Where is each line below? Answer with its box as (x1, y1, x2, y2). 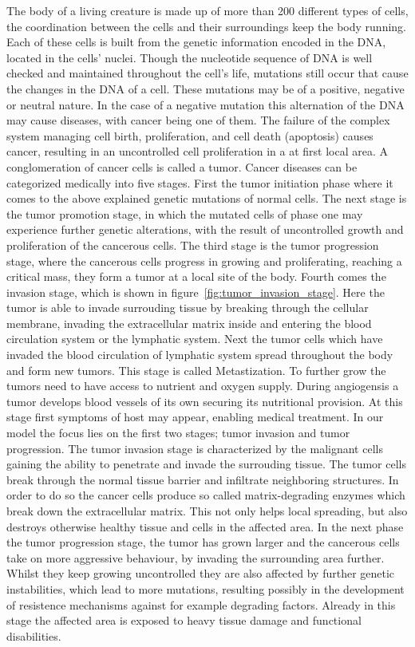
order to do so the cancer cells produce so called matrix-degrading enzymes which (6, 487, 405, 503)
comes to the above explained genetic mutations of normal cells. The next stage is (6, 190, 407, 207)
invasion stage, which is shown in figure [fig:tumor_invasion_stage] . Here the (6, 283, 385, 300)
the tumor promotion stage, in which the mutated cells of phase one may (6, 205, 363, 222)
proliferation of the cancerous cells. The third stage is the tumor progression (6, 236, 379, 253)
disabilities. (6, 627, 61, 644)
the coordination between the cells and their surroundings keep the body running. (6, 18, 406, 34)
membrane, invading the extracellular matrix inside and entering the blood (6, 314, 372, 331)
